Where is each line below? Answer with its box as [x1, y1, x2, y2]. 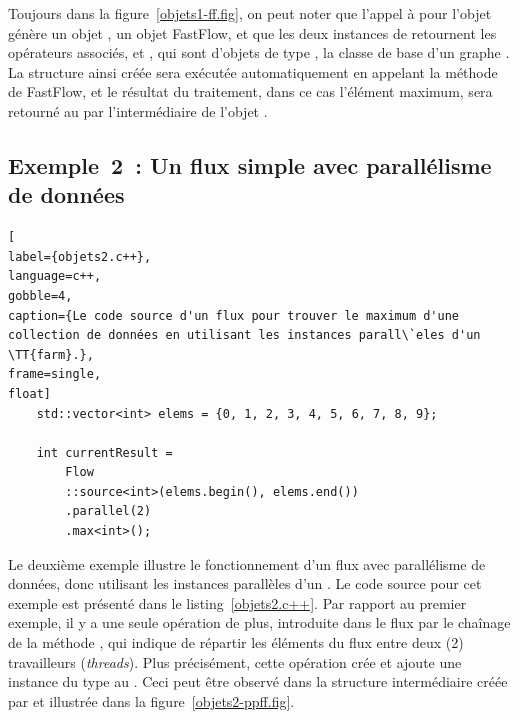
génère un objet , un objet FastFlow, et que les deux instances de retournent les [8, 22, 497, 43]
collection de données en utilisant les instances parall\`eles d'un [8, 328, 481, 343]
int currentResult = [36, 445, 173, 460]
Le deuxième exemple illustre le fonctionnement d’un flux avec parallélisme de [8, 553, 486, 574]
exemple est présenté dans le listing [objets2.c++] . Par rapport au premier [8, 592, 467, 613]
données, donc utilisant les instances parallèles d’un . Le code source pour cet [8, 573, 482, 594]
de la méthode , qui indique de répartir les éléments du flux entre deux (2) [8, 632, 464, 653]
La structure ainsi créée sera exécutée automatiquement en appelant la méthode [8, 61, 498, 82]
